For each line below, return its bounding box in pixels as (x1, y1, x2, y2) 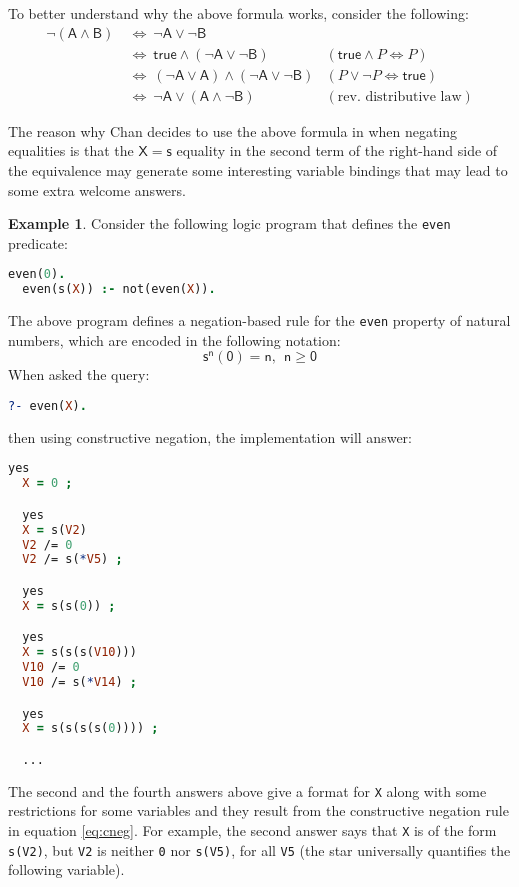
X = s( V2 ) (22, 522, 87, 537)
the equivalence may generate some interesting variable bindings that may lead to (8, 159, 508, 180)
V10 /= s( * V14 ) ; (22, 675, 137, 689)
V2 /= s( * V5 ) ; (22, 552, 123, 567)
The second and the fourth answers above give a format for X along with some (8, 780, 487, 801)
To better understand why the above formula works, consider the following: (8, 3, 469, 23)
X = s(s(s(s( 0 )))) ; (22, 721, 159, 736)
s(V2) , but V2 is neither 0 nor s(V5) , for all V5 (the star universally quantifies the (8, 839, 511, 860)
